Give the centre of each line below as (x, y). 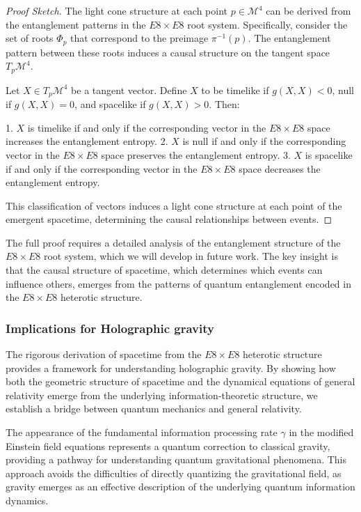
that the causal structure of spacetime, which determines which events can (164, 270)
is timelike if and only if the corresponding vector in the (147, 127)
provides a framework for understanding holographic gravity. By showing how (171, 367)
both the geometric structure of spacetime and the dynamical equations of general (180, 381)
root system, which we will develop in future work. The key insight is (191, 256)
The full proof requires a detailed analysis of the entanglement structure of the (173, 242)
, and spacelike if (110, 104)
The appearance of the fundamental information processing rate (142, 432)
